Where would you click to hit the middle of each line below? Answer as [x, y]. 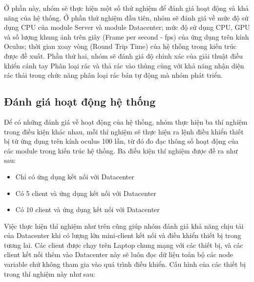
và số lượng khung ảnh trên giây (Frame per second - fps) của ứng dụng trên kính [127, 36]
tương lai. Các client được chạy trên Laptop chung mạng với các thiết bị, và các [124, 245]
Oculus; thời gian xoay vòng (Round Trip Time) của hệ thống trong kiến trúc [120, 46]
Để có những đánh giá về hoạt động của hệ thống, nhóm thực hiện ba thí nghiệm [126, 121]
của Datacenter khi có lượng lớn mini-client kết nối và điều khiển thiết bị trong [123, 235]
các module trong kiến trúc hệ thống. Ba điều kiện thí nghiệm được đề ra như [121, 150]
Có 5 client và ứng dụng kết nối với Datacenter [86, 193]
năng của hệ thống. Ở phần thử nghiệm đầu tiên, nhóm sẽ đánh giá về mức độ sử [126, 17]
